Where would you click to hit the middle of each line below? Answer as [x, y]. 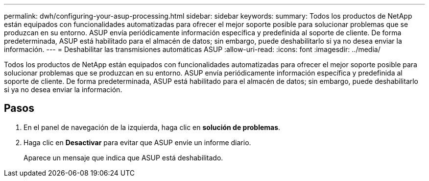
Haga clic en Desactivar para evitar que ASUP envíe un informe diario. [137, 142]
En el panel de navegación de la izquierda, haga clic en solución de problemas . [152, 127]
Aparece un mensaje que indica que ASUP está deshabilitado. [123, 157]
